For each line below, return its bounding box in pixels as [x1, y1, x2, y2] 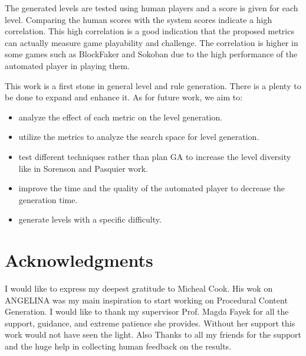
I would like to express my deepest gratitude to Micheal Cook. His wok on [5, 282, 273, 295]
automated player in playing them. [5, 59, 130, 71]
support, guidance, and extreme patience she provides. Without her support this [5, 316, 295, 329]
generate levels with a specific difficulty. [18, 213, 162, 226]
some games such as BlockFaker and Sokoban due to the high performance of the [5, 48, 298, 60]
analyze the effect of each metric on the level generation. [18, 110, 223, 123]
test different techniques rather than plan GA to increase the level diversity [18, 150, 291, 162]
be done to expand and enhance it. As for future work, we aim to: [5, 91, 243, 103]
